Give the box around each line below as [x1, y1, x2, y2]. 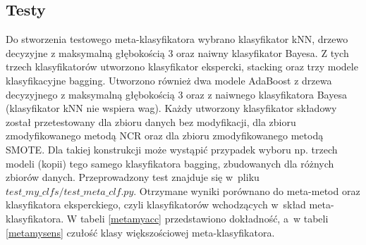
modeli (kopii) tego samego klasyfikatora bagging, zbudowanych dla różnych [6, 156, 334, 170]
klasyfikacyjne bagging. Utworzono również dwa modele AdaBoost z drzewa [6, 73, 332, 87]
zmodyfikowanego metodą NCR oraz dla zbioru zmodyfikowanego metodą [6, 128, 324, 143]
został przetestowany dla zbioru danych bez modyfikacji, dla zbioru [6, 114, 296, 129]
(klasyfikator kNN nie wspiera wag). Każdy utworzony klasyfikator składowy [6, 101, 337, 115]
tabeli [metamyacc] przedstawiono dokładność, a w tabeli [80, 211, 329, 225]
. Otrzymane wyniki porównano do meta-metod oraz [133, 183, 360, 198]
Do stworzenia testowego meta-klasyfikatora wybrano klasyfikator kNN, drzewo [6, 32, 348, 46]
